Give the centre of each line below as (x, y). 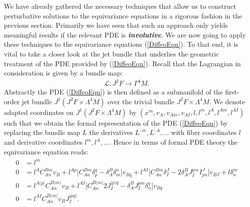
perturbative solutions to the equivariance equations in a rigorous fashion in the (123, 15)
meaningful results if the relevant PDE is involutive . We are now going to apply (125, 34)
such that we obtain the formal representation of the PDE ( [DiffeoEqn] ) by (116, 122)
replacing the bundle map (42, 132)
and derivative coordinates (43, 142)
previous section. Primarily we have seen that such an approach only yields (116, 25)
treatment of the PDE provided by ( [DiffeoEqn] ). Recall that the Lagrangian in (123, 63)
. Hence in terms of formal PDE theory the (173, 142)
